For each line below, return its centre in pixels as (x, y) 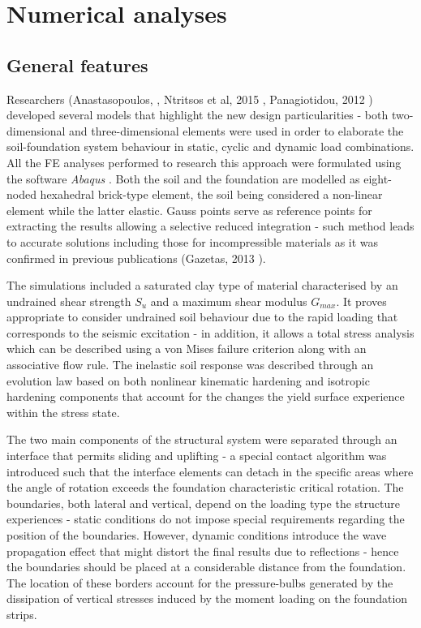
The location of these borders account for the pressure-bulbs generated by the (200, 582)
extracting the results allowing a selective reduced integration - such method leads (210, 226)
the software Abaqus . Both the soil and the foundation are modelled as (183, 178)
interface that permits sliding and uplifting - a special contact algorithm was (197, 456)
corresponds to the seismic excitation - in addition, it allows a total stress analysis (210, 332)
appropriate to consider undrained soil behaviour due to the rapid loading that (202, 317)
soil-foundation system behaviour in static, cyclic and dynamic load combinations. (210, 146)
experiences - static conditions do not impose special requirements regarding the (206, 519)
